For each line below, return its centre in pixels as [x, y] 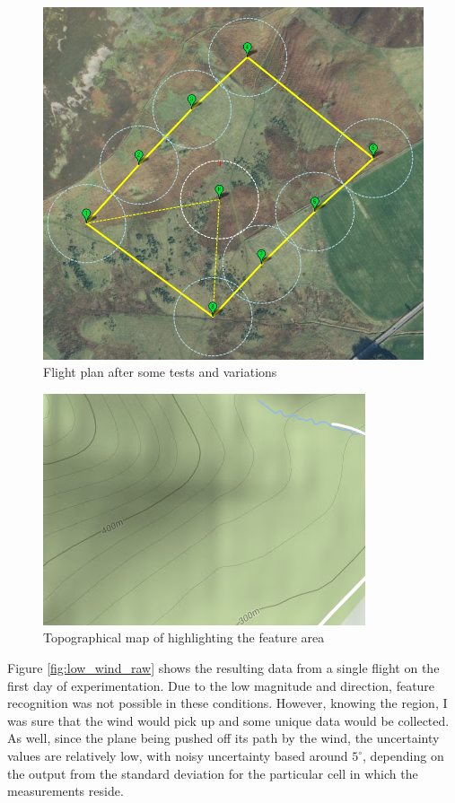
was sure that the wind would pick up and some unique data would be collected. [228, 720]
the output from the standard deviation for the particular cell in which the [213, 773]
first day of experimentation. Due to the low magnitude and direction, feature [221, 685]
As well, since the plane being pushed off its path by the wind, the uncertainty [223, 738]
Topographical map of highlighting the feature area [184, 637]
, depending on [403, 756]
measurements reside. [66, 791]
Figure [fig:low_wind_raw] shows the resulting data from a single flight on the [223, 668]
